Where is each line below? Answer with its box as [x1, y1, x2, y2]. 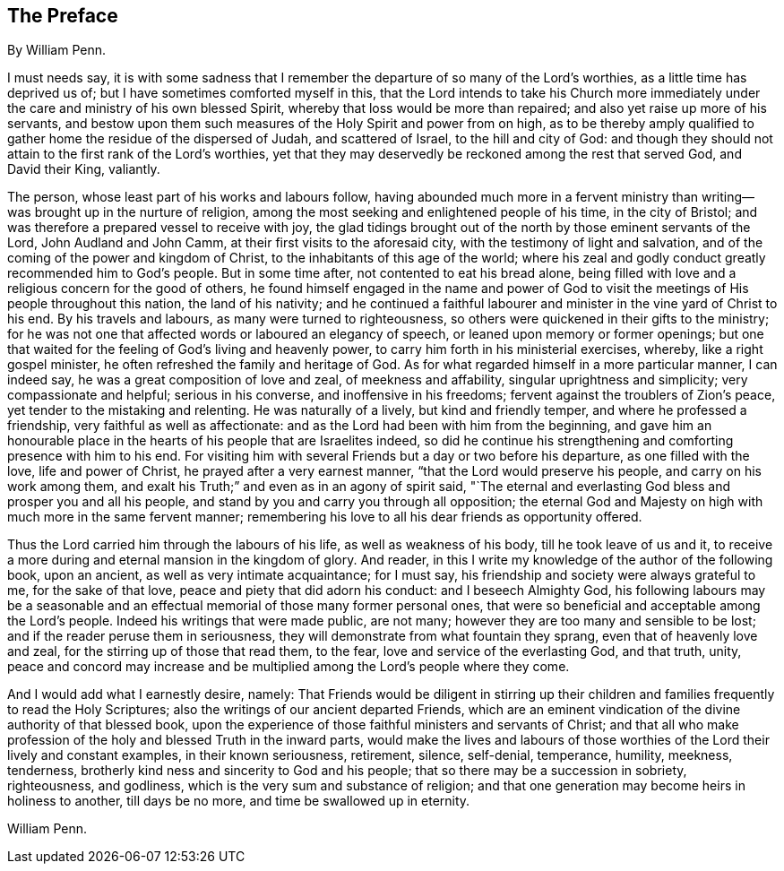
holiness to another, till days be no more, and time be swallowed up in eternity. [7, 793, 470, 809]
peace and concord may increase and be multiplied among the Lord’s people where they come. [7, 659, 570, 675]
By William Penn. [7, 42, 106, 58]
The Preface [7, 4, 118, 27]
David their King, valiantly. [7, 161, 160, 177]
